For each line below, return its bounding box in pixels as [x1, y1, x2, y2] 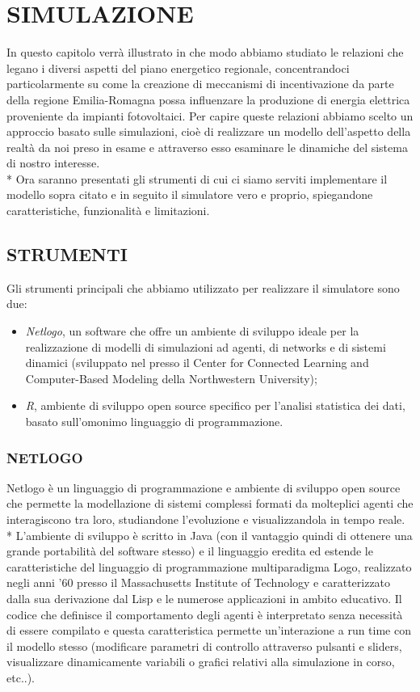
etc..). [6, 669, 35, 686]
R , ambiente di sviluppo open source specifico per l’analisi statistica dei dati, [25, 397, 405, 414]
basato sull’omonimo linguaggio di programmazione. [25, 413, 283, 430]
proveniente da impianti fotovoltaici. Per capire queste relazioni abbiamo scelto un [6, 107, 414, 124]
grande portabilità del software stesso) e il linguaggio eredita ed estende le [6, 542, 373, 559]
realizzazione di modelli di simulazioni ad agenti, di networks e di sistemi [25, 338, 386, 355]
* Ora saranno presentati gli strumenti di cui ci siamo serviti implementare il [6, 170, 388, 187]
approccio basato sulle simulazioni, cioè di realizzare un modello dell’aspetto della [6, 123, 411, 140]
